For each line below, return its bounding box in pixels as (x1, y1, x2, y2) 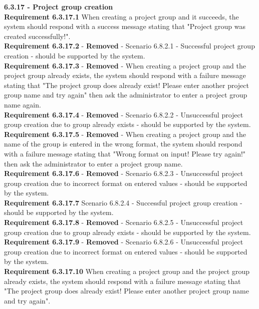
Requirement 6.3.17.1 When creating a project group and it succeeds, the (4, 11, 239, 21)
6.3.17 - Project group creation (4, 1, 113, 11)
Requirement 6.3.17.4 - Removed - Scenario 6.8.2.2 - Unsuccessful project (4, 109, 243, 119)
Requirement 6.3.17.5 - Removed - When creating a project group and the (4, 128, 246, 139)
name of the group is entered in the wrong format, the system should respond (4, 138, 242, 149)
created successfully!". (4, 30, 71, 41)
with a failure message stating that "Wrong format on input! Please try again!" (4, 148, 246, 158)
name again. (4, 99, 41, 109)
